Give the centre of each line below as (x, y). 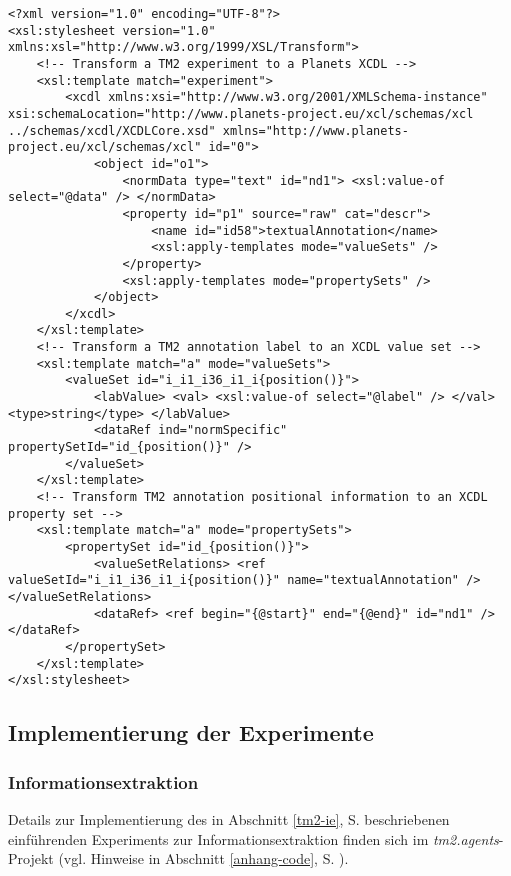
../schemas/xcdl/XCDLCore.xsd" (112, 130)
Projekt (31, 858)
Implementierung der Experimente (191, 732)
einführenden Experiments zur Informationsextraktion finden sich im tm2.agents (253, 838)
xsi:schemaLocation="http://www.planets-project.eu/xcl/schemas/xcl (241, 113)
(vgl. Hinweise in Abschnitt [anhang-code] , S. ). (203, 858)
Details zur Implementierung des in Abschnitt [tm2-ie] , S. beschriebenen (229, 818)
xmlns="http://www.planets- (315, 130)
